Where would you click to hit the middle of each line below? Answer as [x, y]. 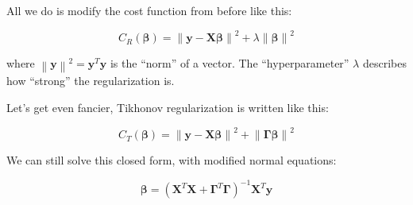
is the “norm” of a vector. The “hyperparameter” [230, 63]
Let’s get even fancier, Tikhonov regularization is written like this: [168, 108]
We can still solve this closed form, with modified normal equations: [172, 160]
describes [384, 63]
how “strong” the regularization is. [91, 81]
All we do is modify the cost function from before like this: [149, 10]
